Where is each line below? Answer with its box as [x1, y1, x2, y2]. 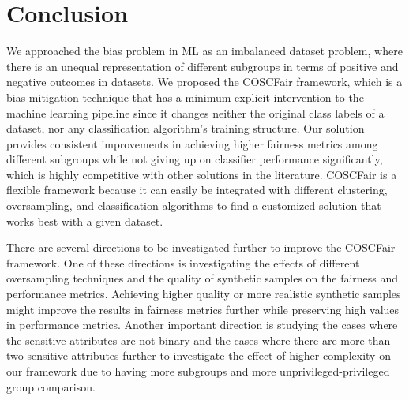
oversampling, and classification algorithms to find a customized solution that [6, 197, 381, 214]
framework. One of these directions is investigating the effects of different [6, 254, 360, 271]
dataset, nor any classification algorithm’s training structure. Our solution [6, 120, 365, 136]
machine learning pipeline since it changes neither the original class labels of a [6, 104, 385, 121]
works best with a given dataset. [6, 212, 163, 229]
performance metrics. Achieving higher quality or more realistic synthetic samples [6, 286, 401, 302]
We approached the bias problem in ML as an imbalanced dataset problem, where [6, 43, 403, 59]
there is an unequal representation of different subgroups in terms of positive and [6, 58, 399, 74]
